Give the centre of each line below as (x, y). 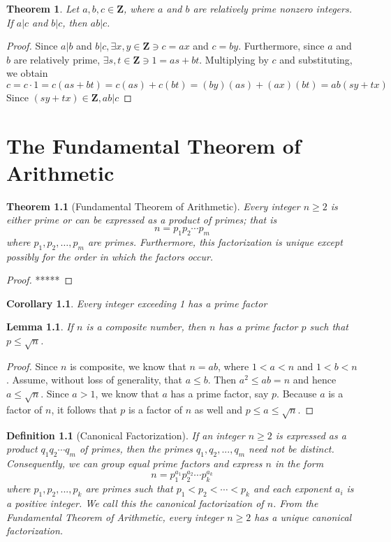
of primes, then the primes (136, 449)
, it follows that (84, 409)
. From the (296, 503)
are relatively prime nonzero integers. (272, 8)
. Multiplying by (234, 59)
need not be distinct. (292, 449)
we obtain (27, 73)
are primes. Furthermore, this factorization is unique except (215, 241)
